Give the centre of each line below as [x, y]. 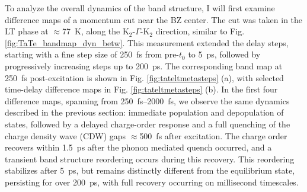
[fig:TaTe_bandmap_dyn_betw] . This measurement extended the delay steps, [147, 42]
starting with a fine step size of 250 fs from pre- [92, 54]
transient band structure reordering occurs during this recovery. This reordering [150, 159]
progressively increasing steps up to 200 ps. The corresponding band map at [144, 65]
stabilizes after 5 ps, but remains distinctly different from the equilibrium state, [150, 170]
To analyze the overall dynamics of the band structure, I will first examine [140, 8]
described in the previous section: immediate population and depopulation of [144, 112]
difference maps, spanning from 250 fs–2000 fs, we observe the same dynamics [147, 100]
